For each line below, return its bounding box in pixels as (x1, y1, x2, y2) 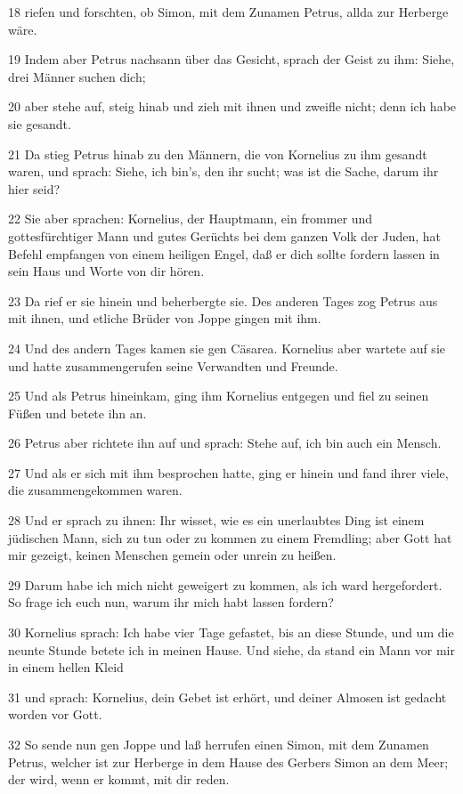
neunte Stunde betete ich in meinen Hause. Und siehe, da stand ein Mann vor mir (8, 640, 455, 659)
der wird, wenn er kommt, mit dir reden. (8, 770, 230, 789)
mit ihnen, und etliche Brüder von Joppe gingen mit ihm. (8, 309, 321, 328)
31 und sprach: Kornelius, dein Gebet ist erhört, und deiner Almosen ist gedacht (8, 687, 447, 706)
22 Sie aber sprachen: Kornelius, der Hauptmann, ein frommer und (8, 209, 373, 228)
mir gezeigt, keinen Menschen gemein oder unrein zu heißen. (8, 546, 337, 564)
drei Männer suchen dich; (8, 67, 146, 85)
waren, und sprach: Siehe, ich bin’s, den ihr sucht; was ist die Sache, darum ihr (8, 162, 439, 181)
